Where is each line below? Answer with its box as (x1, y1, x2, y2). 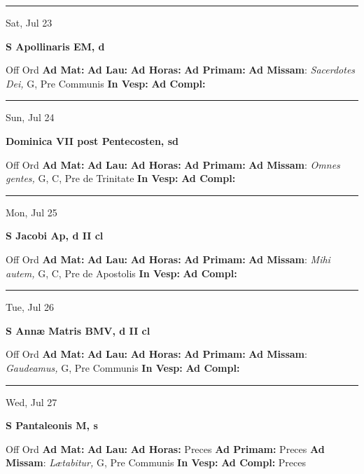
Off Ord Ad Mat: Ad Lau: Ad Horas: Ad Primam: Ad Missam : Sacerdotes (6, 62, 356, 77)
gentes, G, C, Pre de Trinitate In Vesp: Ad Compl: (6, 171, 236, 186)
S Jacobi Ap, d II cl (6, 228, 104, 243)
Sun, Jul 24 (6, 110, 55, 125)
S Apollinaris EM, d (6, 39, 105, 53)
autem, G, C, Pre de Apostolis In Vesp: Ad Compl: (6, 265, 237, 280)
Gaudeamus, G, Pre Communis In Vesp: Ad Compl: (6, 360, 240, 375)
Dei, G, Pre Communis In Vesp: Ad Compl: (6, 76, 206, 90)
